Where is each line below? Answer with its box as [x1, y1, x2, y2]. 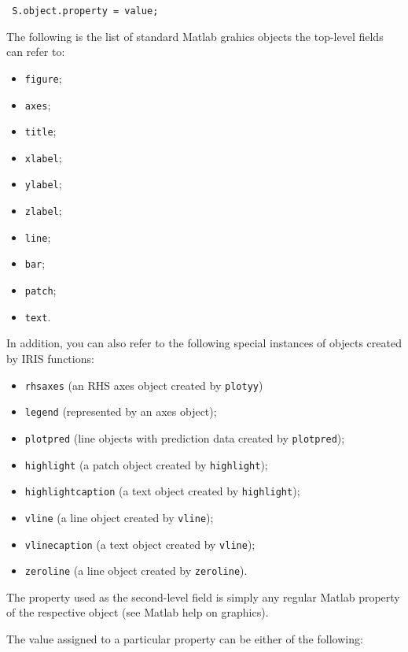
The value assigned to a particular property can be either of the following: [6, 631, 363, 647]
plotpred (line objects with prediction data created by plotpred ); [24, 429, 345, 446]
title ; [24, 123, 57, 139]
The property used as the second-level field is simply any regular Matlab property [6, 588, 400, 605]
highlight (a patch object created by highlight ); [24, 456, 268, 472]
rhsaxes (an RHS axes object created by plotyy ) [24, 376, 263, 393]
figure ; [24, 69, 62, 86]
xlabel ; [24, 149, 62, 165]
